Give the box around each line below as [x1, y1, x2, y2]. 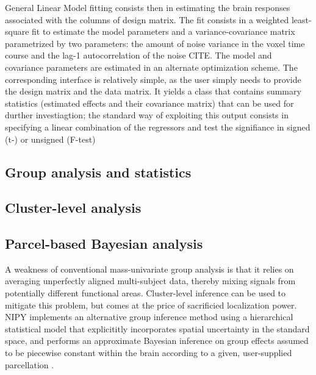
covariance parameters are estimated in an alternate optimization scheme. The [5, 60, 298, 73]
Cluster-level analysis [5, 198, 142, 217]
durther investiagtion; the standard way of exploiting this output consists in [5, 109, 289, 121]
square [5, 25, 29, 38]
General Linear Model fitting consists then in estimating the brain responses [5, 1, 290, 13]
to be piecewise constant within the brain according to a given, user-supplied [5, 346, 292, 359]
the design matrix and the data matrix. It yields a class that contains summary [5, 85, 301, 98]
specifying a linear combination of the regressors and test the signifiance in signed [5, 120, 311, 133]
